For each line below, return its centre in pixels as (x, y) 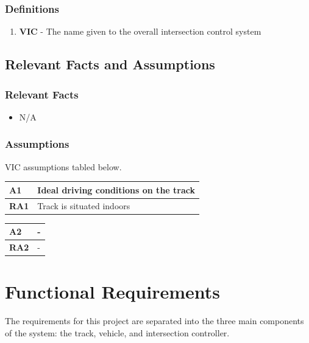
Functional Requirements (112, 292)
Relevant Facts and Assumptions (110, 64)
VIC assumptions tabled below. (63, 166)
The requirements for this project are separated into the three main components (154, 321)
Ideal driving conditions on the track (116, 189)
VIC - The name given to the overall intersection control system (140, 31)
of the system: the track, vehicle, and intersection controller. (117, 332)
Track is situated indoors (84, 205)
